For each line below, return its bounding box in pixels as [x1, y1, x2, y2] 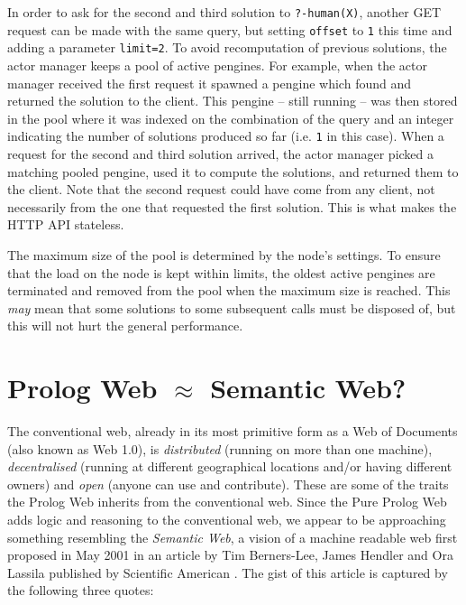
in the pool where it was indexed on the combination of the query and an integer [7, 108, 454, 127]
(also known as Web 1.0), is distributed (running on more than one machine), [7, 439, 433, 458]
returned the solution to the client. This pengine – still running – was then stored [7, 91, 458, 110]
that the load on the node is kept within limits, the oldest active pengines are [7, 263, 435, 282]
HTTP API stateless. [7, 215, 124, 234]
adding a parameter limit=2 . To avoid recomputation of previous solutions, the [7, 38, 447, 57]
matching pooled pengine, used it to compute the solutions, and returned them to [7, 162, 459, 181]
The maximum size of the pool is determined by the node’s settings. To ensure [7, 245, 441, 264]
